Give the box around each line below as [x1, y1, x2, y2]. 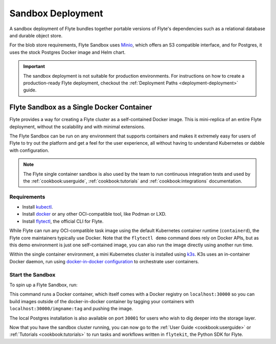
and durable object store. [9, 32, 63, 38]
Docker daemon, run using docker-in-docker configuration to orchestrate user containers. [9, 258, 199, 264]
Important [23, 63, 45, 70]
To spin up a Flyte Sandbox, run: [9, 282, 78, 288]
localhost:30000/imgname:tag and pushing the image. [9, 306, 133, 312]
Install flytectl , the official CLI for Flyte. [22, 218, 104, 224]
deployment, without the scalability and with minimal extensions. [9, 123, 146, 130]
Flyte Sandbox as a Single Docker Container [9, 103, 152, 112]
